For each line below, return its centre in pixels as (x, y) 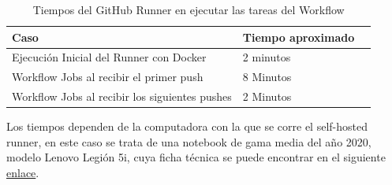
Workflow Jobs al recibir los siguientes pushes (122, 96)
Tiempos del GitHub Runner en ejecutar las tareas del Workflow (189, 9)
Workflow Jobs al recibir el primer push (108, 77)
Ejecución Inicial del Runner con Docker (109, 57)
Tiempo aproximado (299, 37)
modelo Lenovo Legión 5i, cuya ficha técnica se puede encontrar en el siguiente (196, 157)
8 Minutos (267, 77)
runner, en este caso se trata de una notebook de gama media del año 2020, (189, 141)
